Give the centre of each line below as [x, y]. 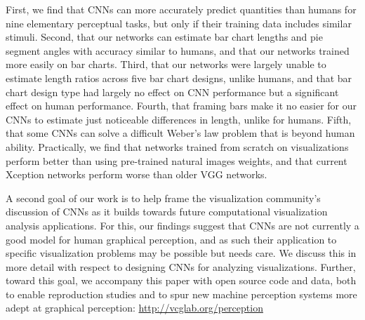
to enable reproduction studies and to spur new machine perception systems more [181, 294]
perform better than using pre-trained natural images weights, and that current [177, 160]
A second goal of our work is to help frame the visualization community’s [163, 198]
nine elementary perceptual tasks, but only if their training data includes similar [179, 23]
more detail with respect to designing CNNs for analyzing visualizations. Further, [181, 266]
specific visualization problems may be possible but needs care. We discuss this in [181, 253]
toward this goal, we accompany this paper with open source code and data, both [181, 280]
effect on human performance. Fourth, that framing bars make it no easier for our [181, 106]
